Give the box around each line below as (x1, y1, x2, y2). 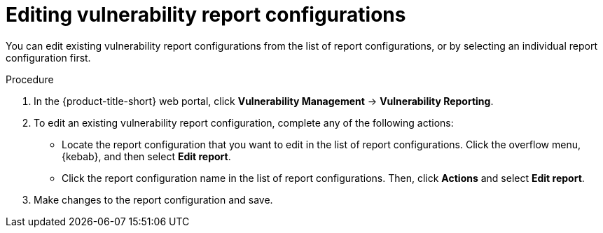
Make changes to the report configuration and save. (34, 193, 273, 206)
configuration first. (6, 51, 91, 64)
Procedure (6, 73, 54, 85)
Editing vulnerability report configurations (6, 3, 406, 27)
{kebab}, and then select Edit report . (62, 150, 231, 162)
